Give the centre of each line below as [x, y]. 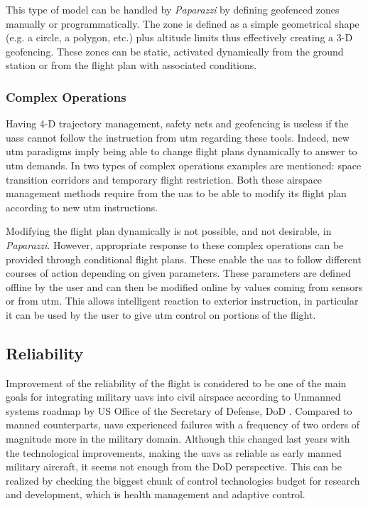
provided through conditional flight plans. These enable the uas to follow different [184, 259]
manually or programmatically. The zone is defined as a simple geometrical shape [183, 23]
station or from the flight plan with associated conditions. [131, 65]
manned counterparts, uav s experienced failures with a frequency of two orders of [183, 425]
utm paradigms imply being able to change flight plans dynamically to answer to [182, 151]
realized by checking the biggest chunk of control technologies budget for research [183, 480]
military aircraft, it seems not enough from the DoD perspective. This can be [174, 467]
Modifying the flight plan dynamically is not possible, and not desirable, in [169, 231]
